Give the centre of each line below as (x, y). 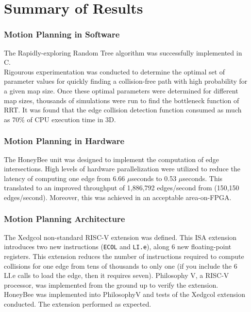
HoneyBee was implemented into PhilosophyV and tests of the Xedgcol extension (125, 294)
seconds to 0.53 (154, 178)
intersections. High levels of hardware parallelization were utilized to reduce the (122, 169)
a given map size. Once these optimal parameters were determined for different (121, 90)
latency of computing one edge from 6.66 (65, 178)
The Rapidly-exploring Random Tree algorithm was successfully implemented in (123, 52)
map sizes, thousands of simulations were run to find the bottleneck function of (122, 100)
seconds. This (203, 178)
